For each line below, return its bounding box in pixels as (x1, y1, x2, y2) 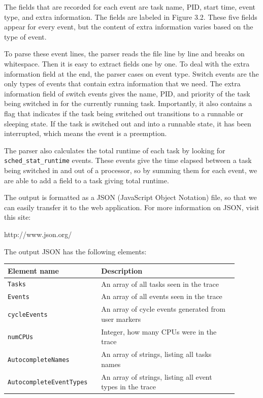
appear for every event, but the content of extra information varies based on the (4, 21, 253, 32)
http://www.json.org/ (4, 228, 72, 239)
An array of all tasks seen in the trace (101, 278, 219, 289)
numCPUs (8, 334, 34, 341)
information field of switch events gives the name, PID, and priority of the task (4, 88, 250, 98)
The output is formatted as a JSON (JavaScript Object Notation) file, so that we (4, 192, 257, 203)
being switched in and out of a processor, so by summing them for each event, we (4, 164, 257, 175)
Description (101, 265, 143, 276)
